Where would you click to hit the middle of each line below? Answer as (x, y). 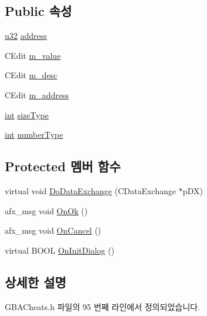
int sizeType (27, 114)
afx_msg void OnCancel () (53, 230)
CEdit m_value (33, 55)
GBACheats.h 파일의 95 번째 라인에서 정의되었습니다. (103, 306)
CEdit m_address (37, 94)
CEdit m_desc (31, 75)
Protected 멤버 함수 (63, 166)
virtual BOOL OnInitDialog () (60, 250)
